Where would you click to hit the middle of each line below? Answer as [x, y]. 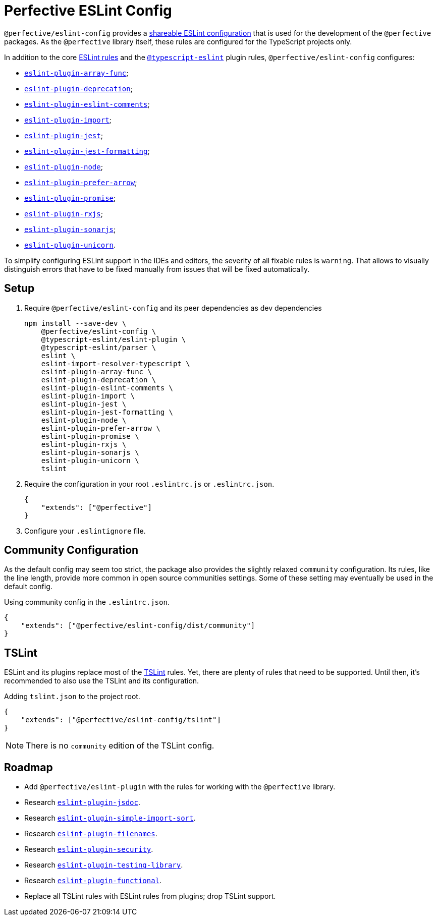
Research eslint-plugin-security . [89, 849]
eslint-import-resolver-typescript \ [116, 363]
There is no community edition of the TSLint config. [120, 746]
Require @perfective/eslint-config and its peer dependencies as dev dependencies [173, 308]
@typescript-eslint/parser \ [99, 347]
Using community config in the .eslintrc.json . [87, 602]
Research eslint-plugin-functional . [93, 881]
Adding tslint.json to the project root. [72, 697]
